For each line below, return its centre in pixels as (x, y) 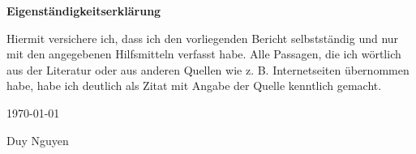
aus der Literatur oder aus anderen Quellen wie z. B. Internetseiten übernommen (208, 69)
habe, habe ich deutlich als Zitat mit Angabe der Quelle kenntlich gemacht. (194, 86)
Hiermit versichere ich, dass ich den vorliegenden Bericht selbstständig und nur (203, 38)
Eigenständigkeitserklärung (84, 11)
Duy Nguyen (38, 140)
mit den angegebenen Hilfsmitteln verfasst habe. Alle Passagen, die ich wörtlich (204, 54)
